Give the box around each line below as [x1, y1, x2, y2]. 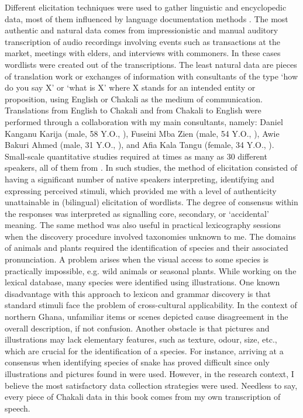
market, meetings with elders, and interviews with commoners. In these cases [5, 47, 281, 59]
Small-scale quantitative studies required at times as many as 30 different [5, 150, 267, 162]
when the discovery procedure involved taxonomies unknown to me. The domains [5, 230, 296, 242]
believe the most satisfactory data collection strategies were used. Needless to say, [5, 379, 298, 391]
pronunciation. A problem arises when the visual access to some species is [5, 253, 269, 265]
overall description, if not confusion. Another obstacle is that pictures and [5, 322, 270, 334]
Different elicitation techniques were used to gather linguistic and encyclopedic [5, 1, 287, 13]
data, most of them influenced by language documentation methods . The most [5, 12, 288, 25]
